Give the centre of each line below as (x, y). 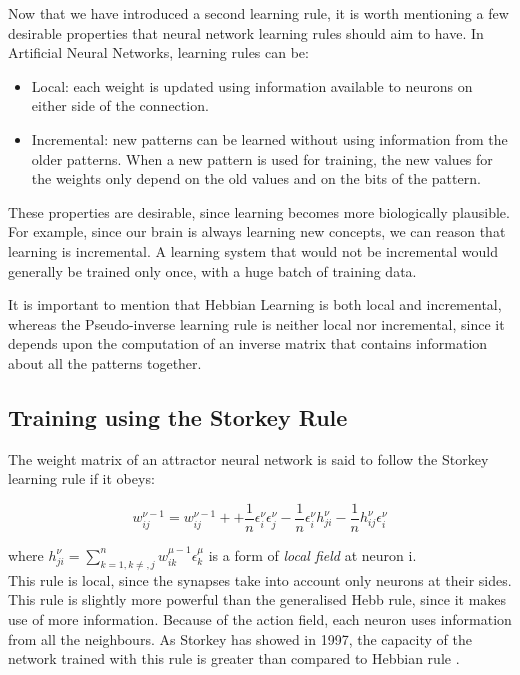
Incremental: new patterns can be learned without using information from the (269, 138)
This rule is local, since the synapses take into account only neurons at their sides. (260, 579)
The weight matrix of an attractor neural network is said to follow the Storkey (248, 458)
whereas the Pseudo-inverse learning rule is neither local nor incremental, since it (256, 323)
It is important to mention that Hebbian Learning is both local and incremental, (255, 304)
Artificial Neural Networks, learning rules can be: (158, 52)
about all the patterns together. (105, 362)
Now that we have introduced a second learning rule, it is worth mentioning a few (258, 13)
